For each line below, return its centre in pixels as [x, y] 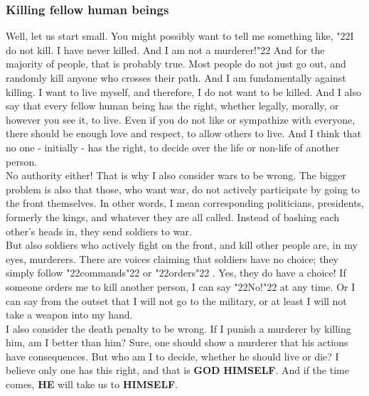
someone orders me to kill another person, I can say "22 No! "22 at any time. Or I [181, 286]
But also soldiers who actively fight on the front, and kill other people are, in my [182, 245]
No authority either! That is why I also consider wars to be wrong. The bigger [176, 175]
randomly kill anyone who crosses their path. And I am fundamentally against [176, 77]
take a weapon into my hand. [69, 315]
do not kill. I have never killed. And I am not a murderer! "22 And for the [165, 49]
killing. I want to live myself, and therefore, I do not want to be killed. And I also [183, 91]
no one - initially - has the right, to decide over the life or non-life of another [173, 147]
